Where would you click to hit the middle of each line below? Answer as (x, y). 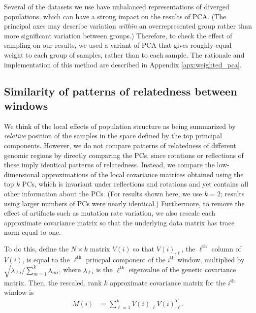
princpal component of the (126, 259)
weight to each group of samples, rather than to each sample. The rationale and (124, 54)
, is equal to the (46, 259)
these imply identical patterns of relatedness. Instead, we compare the (109, 165)
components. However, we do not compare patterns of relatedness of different (120, 145)
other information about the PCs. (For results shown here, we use (103, 193)
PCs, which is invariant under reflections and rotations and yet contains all (135, 184)
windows (26, 105)
